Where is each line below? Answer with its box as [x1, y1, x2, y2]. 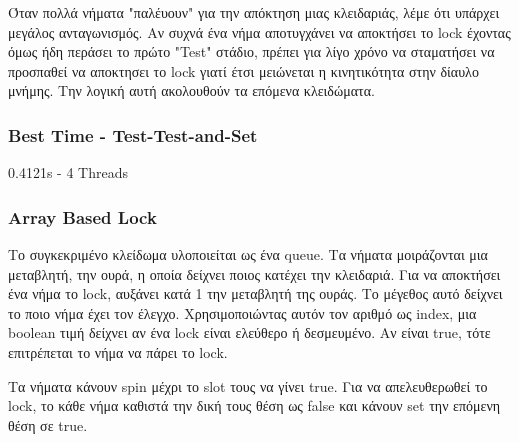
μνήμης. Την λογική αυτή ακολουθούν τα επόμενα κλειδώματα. [8, 80, 375, 101]
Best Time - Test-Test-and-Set [8, 122, 258, 147]
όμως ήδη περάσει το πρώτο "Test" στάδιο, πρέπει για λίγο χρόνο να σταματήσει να [8, 41, 495, 62]
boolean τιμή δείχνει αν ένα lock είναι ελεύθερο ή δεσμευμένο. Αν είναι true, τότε [8, 322, 491, 343]
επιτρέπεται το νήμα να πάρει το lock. [8, 341, 228, 362]
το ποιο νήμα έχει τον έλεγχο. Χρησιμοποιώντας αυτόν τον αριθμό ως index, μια [8, 302, 477, 323]
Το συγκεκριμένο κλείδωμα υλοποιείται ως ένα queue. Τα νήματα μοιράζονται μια [8, 244, 488, 264]
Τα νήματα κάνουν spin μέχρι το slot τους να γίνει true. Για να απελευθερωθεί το [8, 375, 488, 396]
